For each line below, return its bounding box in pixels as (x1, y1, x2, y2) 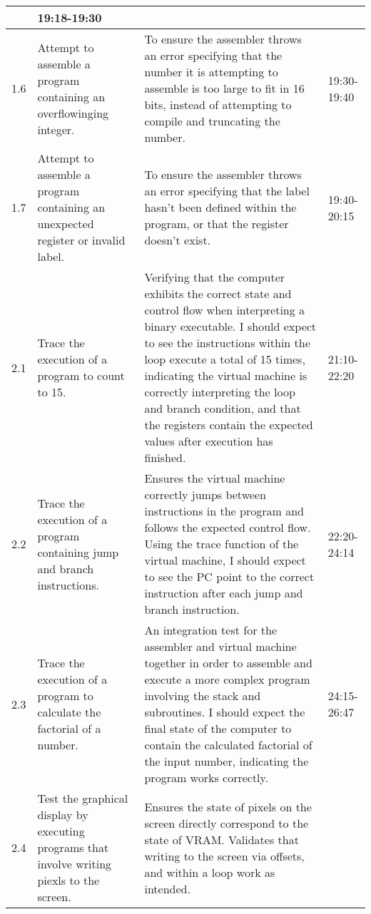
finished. (144, 449, 186, 466)
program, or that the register (144, 215, 289, 232)
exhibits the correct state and (144, 285, 292, 302)
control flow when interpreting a (144, 302, 305, 318)
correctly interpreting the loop (144, 384, 295, 400)
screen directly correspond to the (144, 814, 309, 831)
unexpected (37, 215, 94, 232)
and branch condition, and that (144, 400, 301, 416)
